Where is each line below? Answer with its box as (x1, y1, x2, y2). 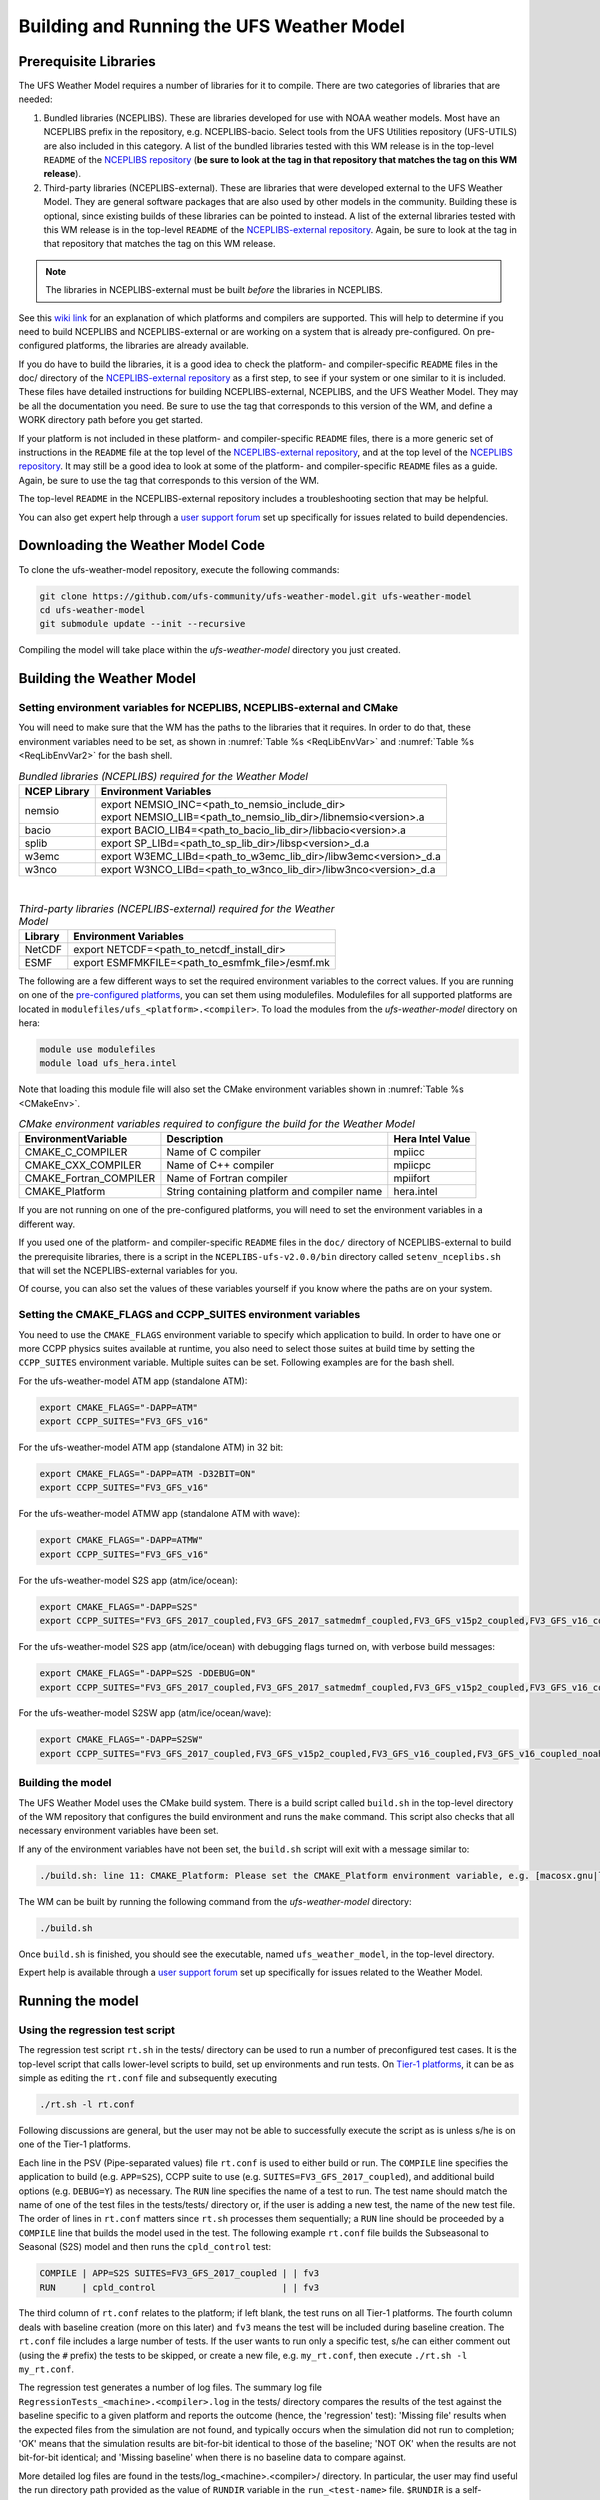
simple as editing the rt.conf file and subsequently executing (18, 2072, 278, 2084)
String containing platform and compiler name (166, 1185, 383, 1199)
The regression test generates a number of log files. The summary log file (18, 2381, 322, 2394)
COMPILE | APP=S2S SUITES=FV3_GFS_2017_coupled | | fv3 (39, 2268, 320, 2279)
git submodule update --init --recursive (39, 618, 246, 630)
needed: (18, 93, 53, 105)
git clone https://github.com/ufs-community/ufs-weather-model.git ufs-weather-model (39, 590, 472, 602)
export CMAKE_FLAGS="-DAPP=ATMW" (39, 1535, 204, 1546)
